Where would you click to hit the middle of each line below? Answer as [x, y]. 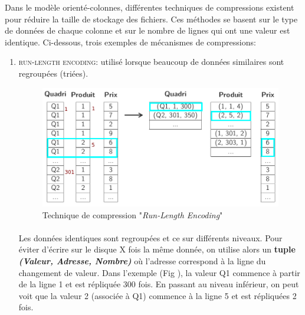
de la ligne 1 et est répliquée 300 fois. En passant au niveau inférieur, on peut [159, 284]
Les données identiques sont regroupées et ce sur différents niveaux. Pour [150, 237]
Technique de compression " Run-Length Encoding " [132, 214]
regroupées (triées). [53, 73]
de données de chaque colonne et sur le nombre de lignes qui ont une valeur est [147, 30]
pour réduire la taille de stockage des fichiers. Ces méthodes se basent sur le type [151, 19]
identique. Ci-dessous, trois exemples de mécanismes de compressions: [130, 42]
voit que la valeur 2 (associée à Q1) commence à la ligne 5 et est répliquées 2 [158, 295]
